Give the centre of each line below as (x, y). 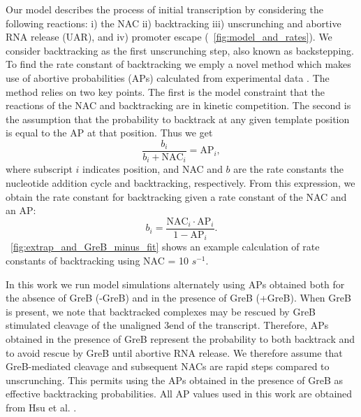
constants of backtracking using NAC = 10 (97, 260)
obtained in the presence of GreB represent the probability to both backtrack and (180, 338)
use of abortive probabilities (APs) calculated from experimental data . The (168, 77)
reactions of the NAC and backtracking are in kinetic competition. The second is (178, 105)
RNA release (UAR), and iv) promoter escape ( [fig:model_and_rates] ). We (169, 37)
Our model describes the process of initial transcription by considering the (164, 9)
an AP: (21, 210)
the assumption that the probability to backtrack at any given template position (178, 119)
